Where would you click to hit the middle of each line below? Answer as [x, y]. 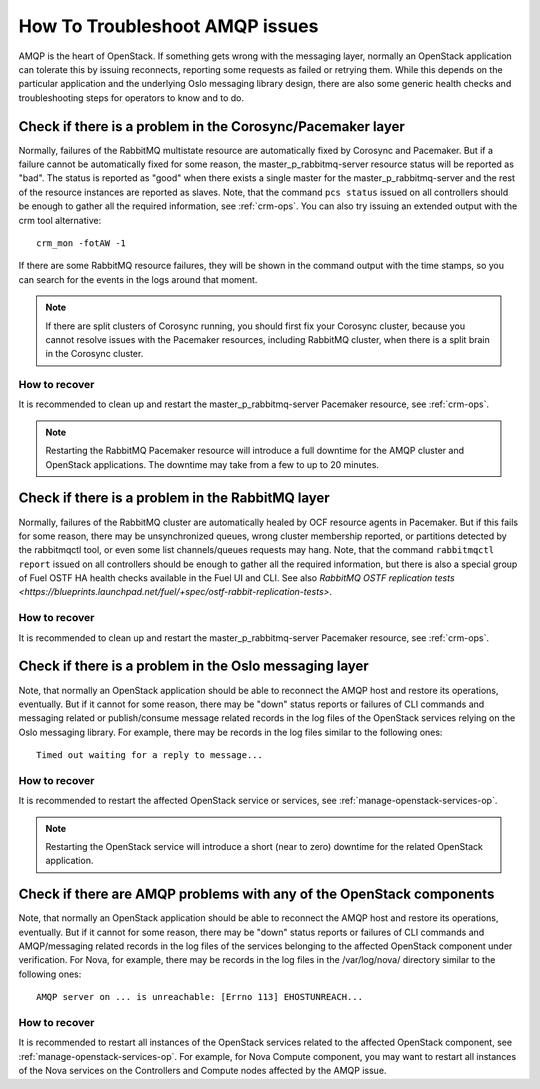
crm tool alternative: [60, 220]
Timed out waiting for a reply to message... [150, 755]
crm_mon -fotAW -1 [81, 243]
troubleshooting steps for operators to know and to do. [131, 97]
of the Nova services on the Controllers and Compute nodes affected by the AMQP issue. [202, 1071]
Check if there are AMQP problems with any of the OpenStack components [256, 894]
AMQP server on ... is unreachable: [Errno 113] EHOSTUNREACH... [200, 997]
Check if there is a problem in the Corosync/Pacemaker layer [211, 126]
